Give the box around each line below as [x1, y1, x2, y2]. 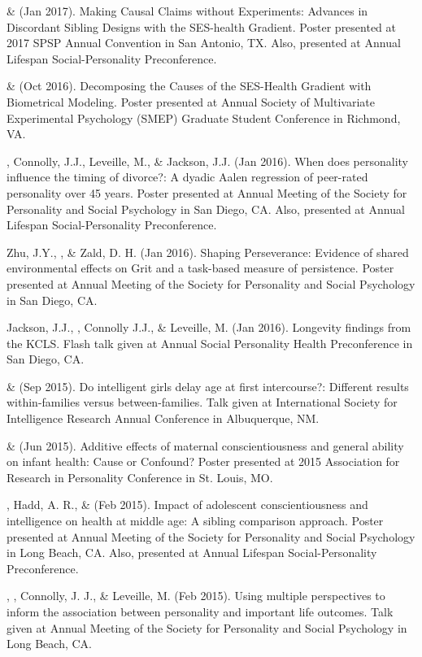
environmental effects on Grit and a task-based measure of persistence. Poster [7, 259, 394, 276]
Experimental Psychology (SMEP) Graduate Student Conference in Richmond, [7, 109, 401, 126]
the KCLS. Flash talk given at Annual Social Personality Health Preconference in [7, 334, 413, 351]
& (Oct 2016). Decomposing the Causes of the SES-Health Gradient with [7, 77, 372, 94]
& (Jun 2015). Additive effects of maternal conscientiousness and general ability [7, 437, 404, 454]
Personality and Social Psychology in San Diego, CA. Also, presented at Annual [7, 200, 405, 217]
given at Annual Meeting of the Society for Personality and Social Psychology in [7, 619, 407, 636]
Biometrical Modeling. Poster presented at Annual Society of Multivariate [7, 93, 375, 110]
